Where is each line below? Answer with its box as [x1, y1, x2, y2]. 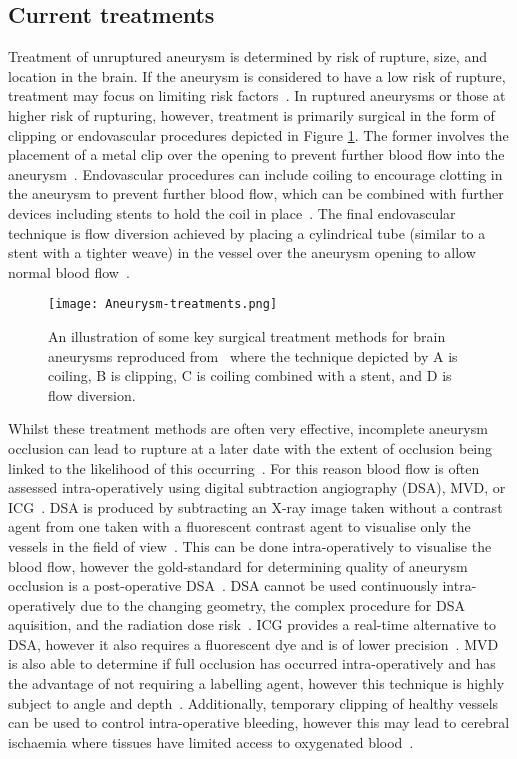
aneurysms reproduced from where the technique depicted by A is [48, 345, 458, 366]
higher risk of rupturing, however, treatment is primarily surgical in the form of [8, 104, 495, 125]
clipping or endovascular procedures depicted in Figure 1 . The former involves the [8, 124, 509, 145]
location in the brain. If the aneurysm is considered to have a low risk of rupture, [8, 65, 506, 86]
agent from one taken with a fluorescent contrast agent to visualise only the [8, 516, 471, 537]
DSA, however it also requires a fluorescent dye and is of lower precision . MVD [8, 633, 499, 654]
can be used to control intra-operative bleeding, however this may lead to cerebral [8, 712, 510, 733]
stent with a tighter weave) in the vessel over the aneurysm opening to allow [8, 242, 476, 263]
